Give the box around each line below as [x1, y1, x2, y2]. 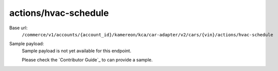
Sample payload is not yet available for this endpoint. [22, 48, 131, 54]
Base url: [9, 25, 28, 31]
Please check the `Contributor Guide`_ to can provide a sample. [22, 57, 153, 63]
